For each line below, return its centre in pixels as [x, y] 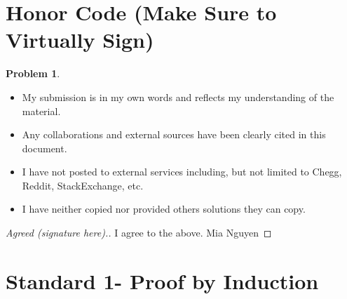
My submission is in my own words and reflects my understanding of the [178, 97]
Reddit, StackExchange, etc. [83, 185]
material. [41, 111]
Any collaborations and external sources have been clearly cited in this [174, 134]
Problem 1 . [33, 73]
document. [45, 148]
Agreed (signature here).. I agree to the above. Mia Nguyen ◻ [139, 233]
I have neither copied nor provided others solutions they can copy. [164, 209]
